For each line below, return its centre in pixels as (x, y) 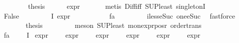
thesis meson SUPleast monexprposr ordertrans (114, 25)
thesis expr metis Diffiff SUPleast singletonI (117, 6)
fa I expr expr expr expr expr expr (102, 34)
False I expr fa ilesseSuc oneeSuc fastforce (119, 15)
